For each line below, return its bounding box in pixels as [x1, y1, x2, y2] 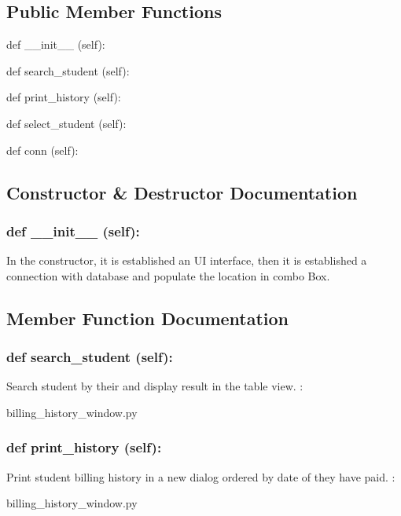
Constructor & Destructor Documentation [6, 180, 358, 204]
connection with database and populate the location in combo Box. [6, 267, 330, 284]
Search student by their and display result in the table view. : [6, 378, 304, 394]
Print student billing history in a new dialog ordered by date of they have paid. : [6, 468, 395, 485]
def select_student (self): [6, 115, 127, 131]
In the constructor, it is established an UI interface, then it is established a [6, 252, 367, 269]
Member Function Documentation [6, 306, 289, 330]
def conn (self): [6, 141, 79, 158]
